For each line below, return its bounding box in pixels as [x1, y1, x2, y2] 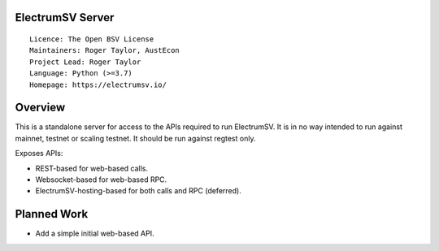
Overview [15, 101, 66, 115]
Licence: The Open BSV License [29, 35, 154, 44]
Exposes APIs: [15, 149, 63, 158]
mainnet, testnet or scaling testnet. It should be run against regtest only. [15, 133, 256, 143]
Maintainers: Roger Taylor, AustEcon [29, 45, 180, 55]
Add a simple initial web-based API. [35, 228, 154, 239]
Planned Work [15, 207, 89, 221]
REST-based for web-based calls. [35, 163, 148, 173]
